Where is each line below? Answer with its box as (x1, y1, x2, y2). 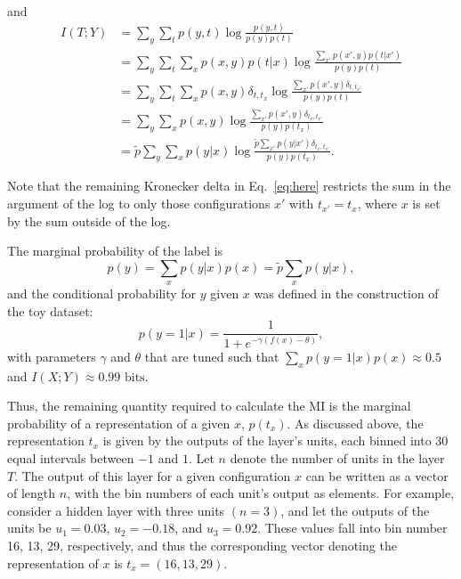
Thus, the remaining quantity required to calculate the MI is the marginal (7, 396, 411, 415)
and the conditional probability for (7, 284, 197, 303)
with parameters (7, 347, 96, 365)
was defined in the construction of (254, 284, 439, 303)
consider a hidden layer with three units (7, 501, 225, 519)
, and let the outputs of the (280, 501, 430, 519)
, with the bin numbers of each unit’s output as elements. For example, (67, 484, 455, 502)
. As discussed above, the (287, 413, 424, 432)
